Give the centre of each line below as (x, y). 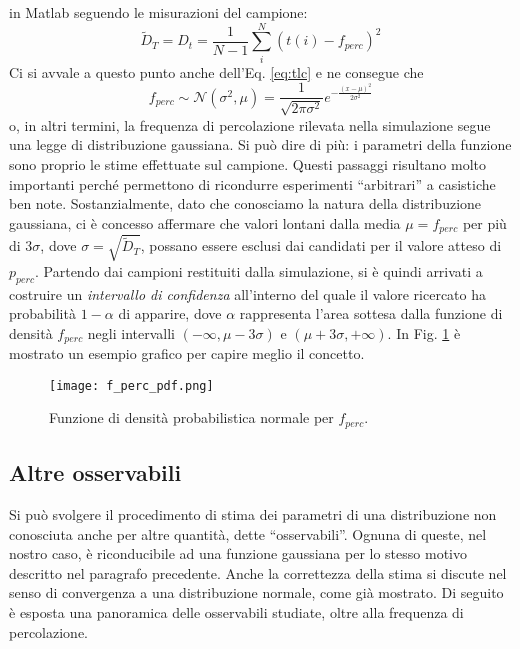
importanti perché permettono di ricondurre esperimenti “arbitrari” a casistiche (252, 183)
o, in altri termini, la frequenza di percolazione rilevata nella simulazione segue (250, 124)
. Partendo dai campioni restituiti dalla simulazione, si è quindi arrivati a (259, 270)
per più (484, 222)
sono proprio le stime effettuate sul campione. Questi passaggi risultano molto (248, 163)
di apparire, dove (170, 313)
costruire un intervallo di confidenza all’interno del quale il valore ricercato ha (247, 293)
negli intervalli (131, 332)
